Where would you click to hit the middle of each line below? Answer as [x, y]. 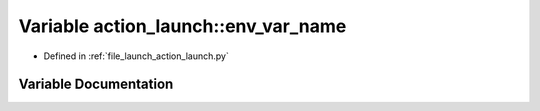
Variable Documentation [96, 84]
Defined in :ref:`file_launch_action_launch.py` [136, 56]
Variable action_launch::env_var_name [182, 26]
